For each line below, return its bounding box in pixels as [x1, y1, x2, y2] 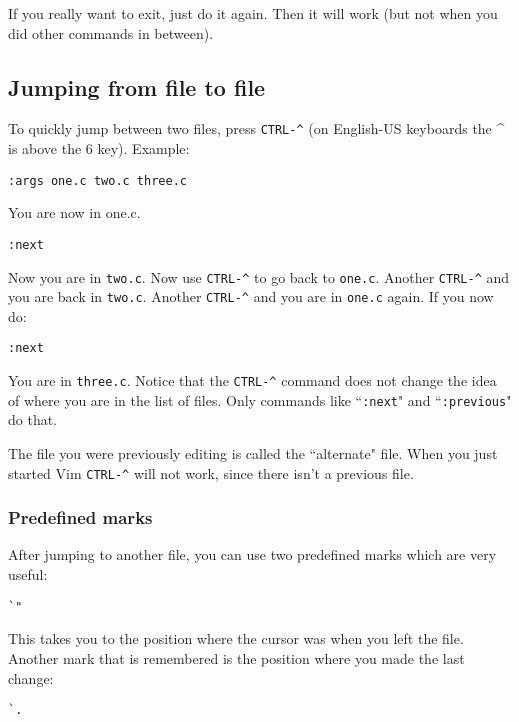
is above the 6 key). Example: [8, 138, 190, 159]
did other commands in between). [8, 22, 214, 43]
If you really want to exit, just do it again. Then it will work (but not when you [8, 3, 498, 23]
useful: [8, 564, 48, 585]
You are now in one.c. [8, 202, 141, 223]
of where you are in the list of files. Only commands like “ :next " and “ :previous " [8, 389, 512, 410]
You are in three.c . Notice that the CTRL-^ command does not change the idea [8, 370, 497, 391]
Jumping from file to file [8, 71, 266, 102]
